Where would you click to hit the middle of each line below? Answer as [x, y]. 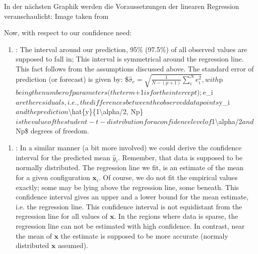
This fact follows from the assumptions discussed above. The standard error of [135, 68]
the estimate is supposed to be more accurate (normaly [144, 235]
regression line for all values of [62, 216]
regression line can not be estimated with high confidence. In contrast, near [130, 226]
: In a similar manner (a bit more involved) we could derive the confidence [129, 148]
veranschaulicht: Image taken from [56, 16]
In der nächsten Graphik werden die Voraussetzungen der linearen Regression [122, 6]
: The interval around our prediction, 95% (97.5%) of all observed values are [131, 49]
